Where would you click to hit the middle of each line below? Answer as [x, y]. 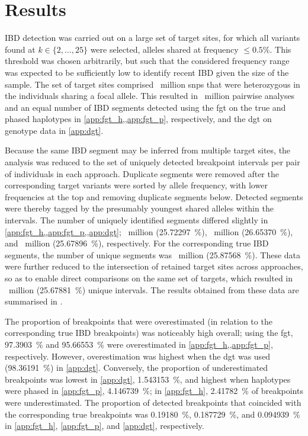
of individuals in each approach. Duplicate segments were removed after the [142, 173]
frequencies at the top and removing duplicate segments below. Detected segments [154, 196]
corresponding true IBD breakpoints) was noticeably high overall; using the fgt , [149, 333]
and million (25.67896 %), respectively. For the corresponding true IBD [137, 243]
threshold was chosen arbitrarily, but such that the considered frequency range [147, 61]
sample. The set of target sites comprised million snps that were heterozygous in [153, 84]
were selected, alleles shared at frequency [164, 49]
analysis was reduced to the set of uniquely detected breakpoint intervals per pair [153, 162]
